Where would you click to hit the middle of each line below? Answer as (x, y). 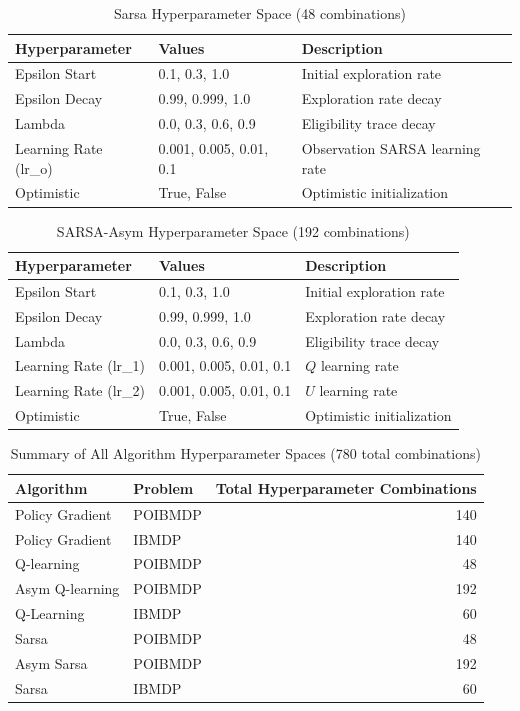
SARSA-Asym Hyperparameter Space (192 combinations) (233, 230)
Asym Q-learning (67, 588)
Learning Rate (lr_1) (80, 365)
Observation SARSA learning (391, 147)
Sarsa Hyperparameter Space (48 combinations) (260, 13)
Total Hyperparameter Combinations (346, 487)
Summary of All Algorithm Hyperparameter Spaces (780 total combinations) (245, 453)
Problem (163, 487)
